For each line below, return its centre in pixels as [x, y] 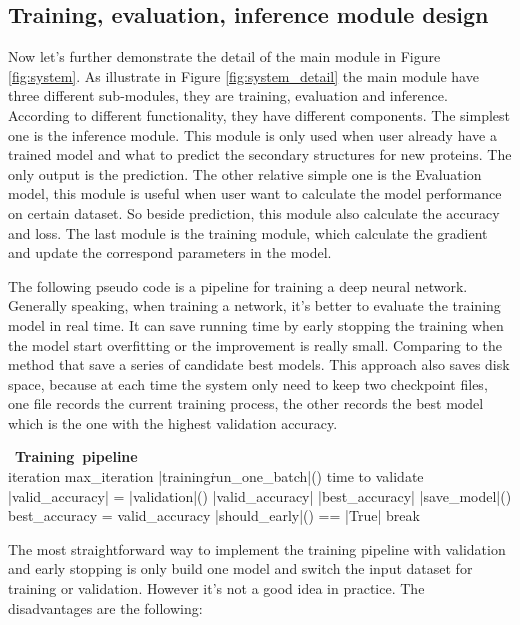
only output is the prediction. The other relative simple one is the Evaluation [245, 173]
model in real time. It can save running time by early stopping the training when [256, 324]
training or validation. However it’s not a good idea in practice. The [216, 588]
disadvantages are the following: [105, 607]
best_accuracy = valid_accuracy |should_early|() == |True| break [214, 515]
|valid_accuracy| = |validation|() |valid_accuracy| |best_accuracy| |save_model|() [260, 495]
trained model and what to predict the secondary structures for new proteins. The [260, 154]
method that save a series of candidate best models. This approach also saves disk [259, 364]
